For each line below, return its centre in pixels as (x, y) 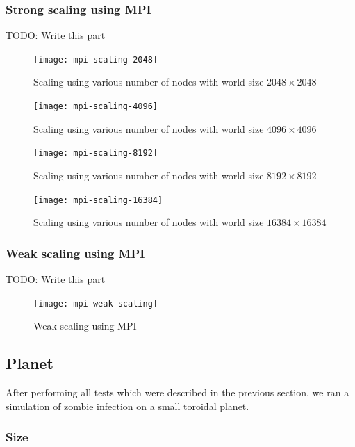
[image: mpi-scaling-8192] (96, 153)
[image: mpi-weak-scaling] (96, 303)
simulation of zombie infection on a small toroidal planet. (127, 406)
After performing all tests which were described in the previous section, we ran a (177, 392)
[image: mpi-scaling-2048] (96, 59)
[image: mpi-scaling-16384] (98, 200)
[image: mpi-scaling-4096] (96, 107)
